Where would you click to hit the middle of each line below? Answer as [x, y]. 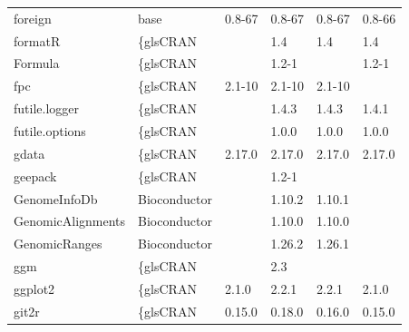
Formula [37, 63]
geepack [35, 176]
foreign [33, 18]
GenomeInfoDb [56, 198]
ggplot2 [34, 288]
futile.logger [47, 108]
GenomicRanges [58, 244]
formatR [37, 40]
